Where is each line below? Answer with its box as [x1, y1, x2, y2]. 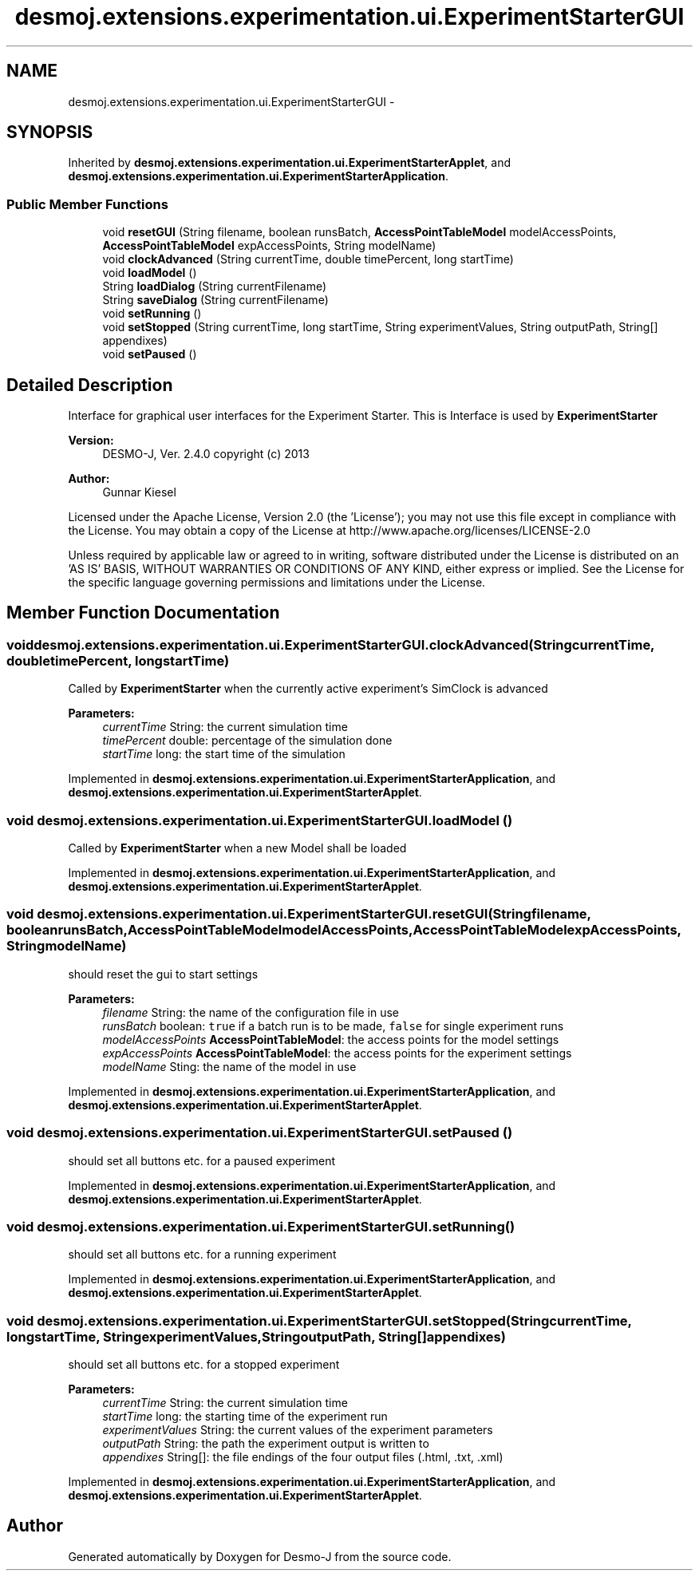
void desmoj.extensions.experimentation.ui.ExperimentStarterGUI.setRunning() [6, 1218, 515, 1235]
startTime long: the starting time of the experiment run [102, 1409, 388, 1423]
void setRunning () [102, 306, 202, 321]
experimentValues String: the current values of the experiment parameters [102, 1423, 493, 1437]
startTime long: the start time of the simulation [102, 747, 346, 761]
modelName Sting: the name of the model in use [102, 1059, 357, 1073]
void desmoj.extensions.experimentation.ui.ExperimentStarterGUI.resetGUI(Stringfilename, [6, 906, 591, 923]
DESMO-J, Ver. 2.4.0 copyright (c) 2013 [102, 447, 310, 461]
